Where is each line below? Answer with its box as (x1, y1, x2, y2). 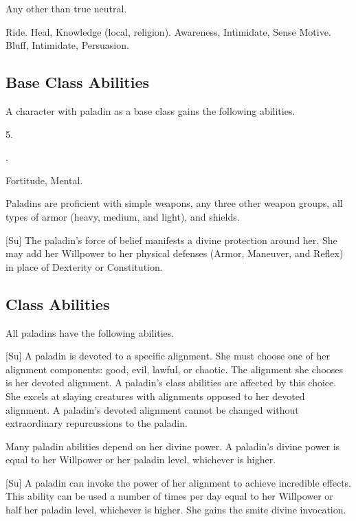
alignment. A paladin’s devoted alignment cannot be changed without (5, 402, 299, 417)
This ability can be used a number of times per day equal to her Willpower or (5, 489, 333, 503)
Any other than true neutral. (5, 1, 127, 15)
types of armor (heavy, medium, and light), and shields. (5, 209, 240, 223)
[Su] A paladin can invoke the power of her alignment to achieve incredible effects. (5, 475, 352, 489)
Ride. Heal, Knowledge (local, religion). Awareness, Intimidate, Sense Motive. (5, 24, 331, 38)
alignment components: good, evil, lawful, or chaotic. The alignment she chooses (5, 362, 344, 376)
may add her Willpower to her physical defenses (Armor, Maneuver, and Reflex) (5, 246, 344, 260)
